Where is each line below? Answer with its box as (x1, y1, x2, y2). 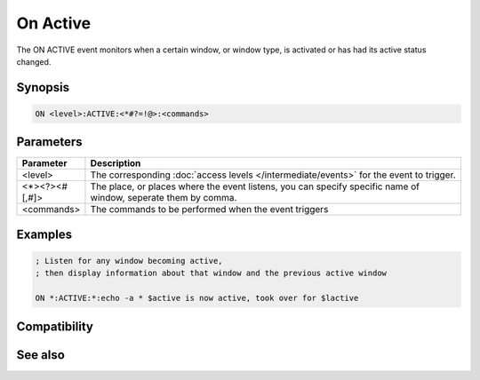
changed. (16, 56, 52, 67)
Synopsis (16, 80, 70, 95)
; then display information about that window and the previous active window (35, 268, 387, 279)
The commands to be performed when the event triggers (90, 203, 329, 216)
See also (16, 347, 66, 362)
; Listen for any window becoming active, (35, 256, 223, 266)
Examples (16, 226, 73, 241)
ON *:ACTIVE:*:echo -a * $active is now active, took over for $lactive (35, 293, 359, 304)
